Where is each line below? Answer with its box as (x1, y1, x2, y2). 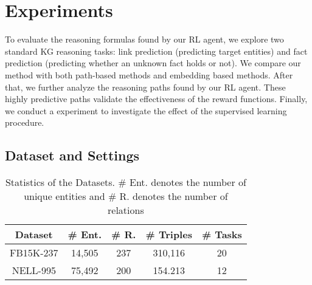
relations (108, 203, 144, 218)
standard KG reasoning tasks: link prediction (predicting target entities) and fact (5, 44, 308, 57)
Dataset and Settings (5, 146, 140, 165)
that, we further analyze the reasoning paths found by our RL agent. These (5, 80, 286, 93)
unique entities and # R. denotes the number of (24, 189, 228, 204)
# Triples (145, 227, 192, 242)
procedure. (5, 116, 44, 129)
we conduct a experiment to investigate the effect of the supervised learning (5, 104, 287, 117)
